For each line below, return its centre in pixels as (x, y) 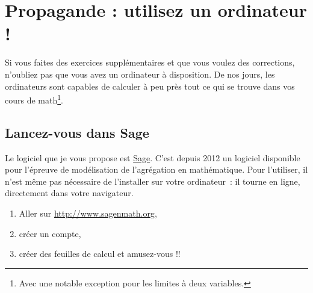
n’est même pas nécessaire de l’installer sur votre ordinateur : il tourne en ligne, (153, 181)
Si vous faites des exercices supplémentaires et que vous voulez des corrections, (150, 62)
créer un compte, (50, 233)
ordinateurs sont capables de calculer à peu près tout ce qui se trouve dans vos (150, 86)
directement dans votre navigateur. (69, 193)
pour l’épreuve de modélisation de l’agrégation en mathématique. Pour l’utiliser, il (156, 169)
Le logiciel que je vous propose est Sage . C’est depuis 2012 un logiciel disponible (153, 157)
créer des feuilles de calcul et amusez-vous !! (100, 254)
